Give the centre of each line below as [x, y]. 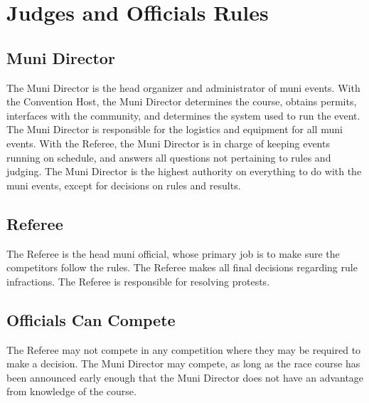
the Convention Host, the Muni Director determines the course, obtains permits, [182, 101]
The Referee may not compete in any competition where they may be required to [184, 349]
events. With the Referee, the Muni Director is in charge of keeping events [168, 143]
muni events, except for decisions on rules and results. [124, 185]
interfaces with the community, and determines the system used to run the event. [183, 115]
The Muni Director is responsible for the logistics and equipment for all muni [175, 129]
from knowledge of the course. [71, 391]
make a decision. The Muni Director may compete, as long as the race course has [183, 363]
